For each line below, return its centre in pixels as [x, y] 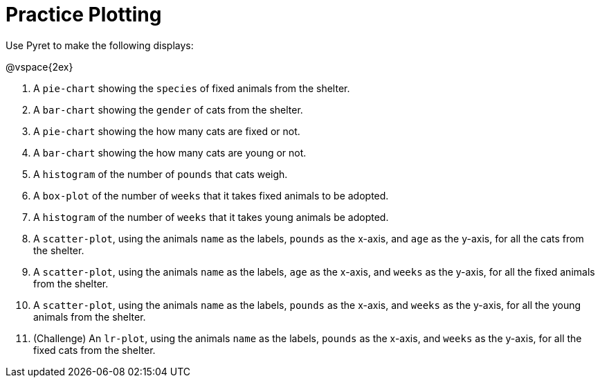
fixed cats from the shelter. [94, 350]
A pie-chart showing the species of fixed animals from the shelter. [192, 88]
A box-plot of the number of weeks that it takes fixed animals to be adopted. [211, 195]
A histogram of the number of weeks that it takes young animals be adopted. [211, 217]
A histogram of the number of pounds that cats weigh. [161, 174]
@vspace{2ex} [39, 66]
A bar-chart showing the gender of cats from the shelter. [168, 109]
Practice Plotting [84, 15]
